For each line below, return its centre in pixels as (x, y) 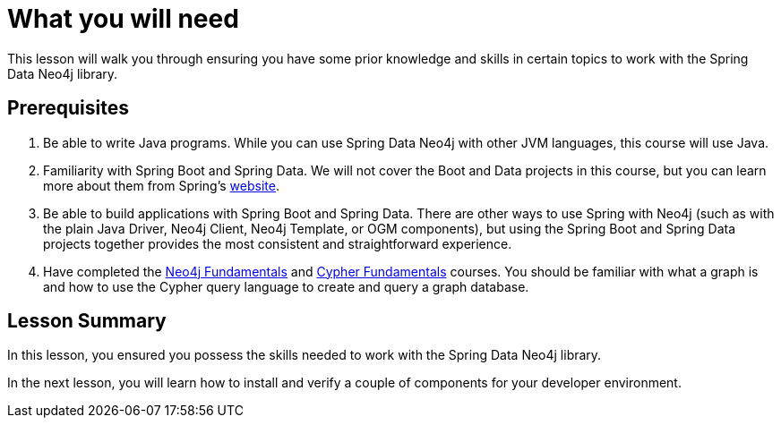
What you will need (123, 19)
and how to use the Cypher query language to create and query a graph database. (286, 286)
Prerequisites (68, 108)
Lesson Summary (87, 321)
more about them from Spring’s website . (161, 185)
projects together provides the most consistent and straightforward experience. (278, 243)
